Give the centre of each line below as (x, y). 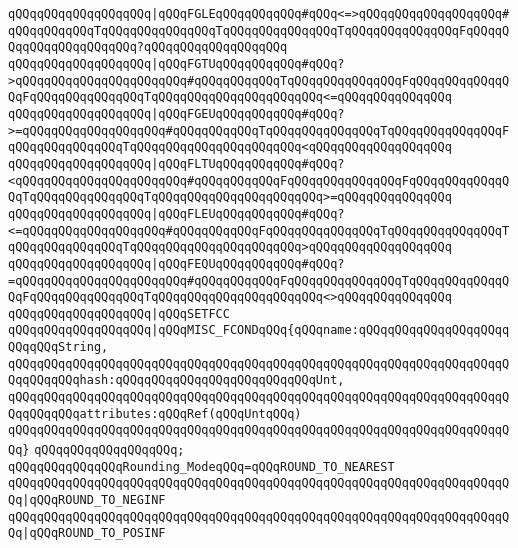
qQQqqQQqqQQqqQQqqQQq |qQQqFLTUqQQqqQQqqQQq (155, 163)
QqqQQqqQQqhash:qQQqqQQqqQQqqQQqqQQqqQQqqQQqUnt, (176, 380)
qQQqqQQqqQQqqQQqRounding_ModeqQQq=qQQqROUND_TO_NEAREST (201, 466)
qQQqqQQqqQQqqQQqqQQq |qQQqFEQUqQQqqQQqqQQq (155, 263)
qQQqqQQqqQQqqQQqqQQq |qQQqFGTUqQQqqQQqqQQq (155, 63)
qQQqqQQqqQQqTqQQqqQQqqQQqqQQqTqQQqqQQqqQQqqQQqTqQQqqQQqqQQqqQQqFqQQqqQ (259, 30)
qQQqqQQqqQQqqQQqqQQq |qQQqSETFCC (119, 313)
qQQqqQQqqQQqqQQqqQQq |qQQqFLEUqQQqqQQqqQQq (155, 213)
